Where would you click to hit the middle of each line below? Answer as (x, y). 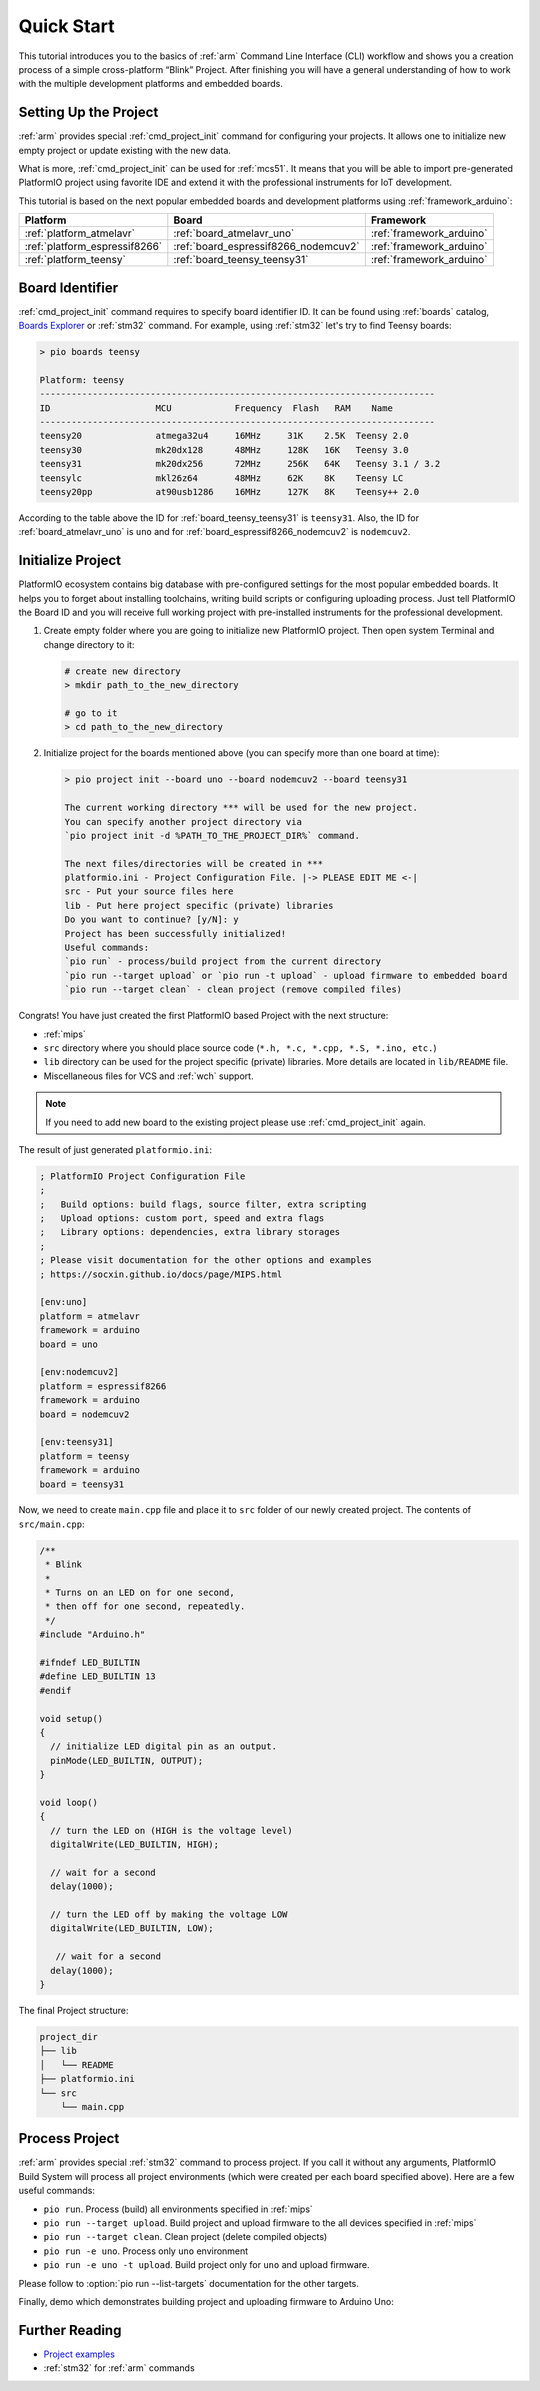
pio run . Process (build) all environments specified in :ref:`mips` (178, 2209)
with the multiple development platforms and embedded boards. (151, 84)
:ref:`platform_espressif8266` (93, 247)
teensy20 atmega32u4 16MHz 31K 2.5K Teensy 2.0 (224, 436)
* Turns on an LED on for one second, (140, 1593)
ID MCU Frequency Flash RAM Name (216, 408)
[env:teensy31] (76, 1442)
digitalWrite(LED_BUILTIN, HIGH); (135, 1844)
